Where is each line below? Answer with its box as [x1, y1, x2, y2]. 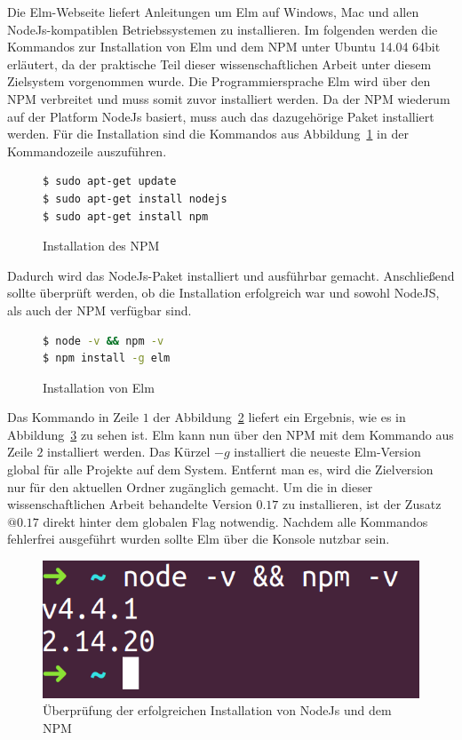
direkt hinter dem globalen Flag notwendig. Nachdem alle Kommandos [43, 512, 428, 530]
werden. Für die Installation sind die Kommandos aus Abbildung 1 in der [7, 124, 409, 143]
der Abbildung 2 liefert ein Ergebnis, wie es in [153, 408, 406, 426]
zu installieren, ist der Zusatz [282, 495, 442, 513]
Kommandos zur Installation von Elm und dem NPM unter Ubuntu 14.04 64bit [7, 37, 441, 56]
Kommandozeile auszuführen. [7, 141, 167, 160]
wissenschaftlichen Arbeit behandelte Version [7, 495, 252, 513]
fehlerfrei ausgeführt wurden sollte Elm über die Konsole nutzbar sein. [7, 529, 390, 548]
